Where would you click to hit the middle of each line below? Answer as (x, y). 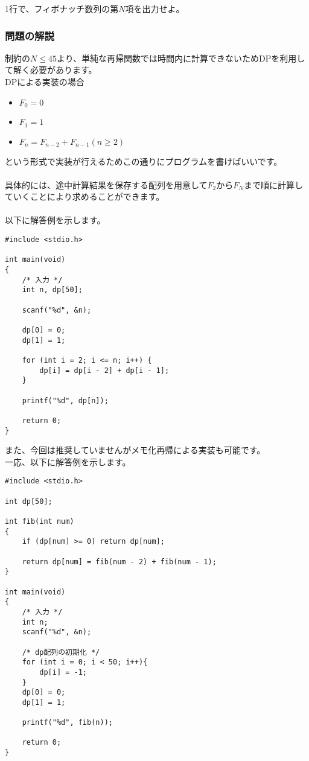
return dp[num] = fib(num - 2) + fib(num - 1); (119, 562)
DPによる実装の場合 (45, 81)
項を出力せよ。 (155, 8)
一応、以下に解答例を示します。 (68, 461)
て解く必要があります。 (51, 70)
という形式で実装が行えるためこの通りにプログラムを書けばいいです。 (144, 161)
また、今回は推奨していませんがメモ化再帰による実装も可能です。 (135, 450)
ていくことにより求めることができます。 (85, 196)
